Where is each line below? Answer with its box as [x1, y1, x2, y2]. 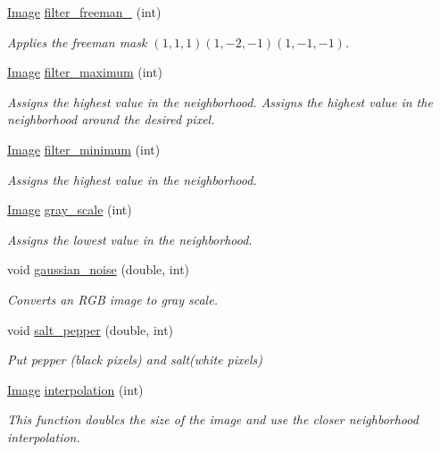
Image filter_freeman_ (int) [7, 3, 162, 21]
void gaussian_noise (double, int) [7, 260, 190, 279]
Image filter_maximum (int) [7, 63, 162, 81]
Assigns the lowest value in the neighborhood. [7, 230, 253, 248]
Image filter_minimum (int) [7, 139, 161, 158]
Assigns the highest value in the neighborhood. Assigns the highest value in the [7, 92, 433, 111]
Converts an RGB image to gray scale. [7, 289, 218, 308]
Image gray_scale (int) [7, 200, 132, 219]
